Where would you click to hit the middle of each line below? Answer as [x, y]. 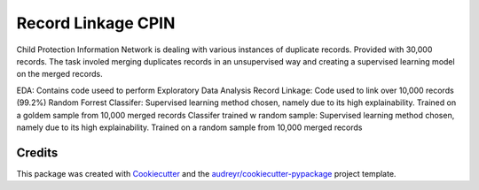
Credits [37, 152]
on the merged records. [59, 74]
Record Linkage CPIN [96, 23]
